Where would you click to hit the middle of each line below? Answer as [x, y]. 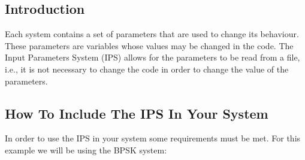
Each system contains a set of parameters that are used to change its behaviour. [152, 34]
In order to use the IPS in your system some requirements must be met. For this [153, 138]
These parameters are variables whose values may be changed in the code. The [149, 45]
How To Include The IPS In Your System [137, 113]
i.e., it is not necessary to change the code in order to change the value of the [147, 69]
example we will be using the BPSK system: [86, 150]
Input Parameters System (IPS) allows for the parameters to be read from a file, [152, 57]
